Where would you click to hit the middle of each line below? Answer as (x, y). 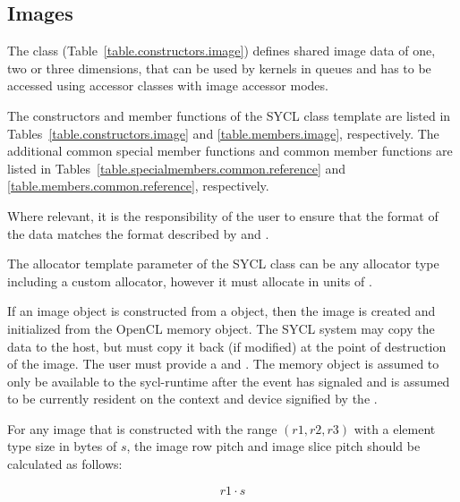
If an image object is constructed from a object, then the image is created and (221, 311)
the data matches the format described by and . (138, 233)
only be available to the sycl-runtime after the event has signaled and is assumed (229, 381)
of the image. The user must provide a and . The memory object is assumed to (223, 364)
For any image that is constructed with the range (142, 428)
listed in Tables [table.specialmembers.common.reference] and (177, 168)
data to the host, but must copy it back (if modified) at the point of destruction (227, 346)
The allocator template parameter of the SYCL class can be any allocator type (223, 264)
